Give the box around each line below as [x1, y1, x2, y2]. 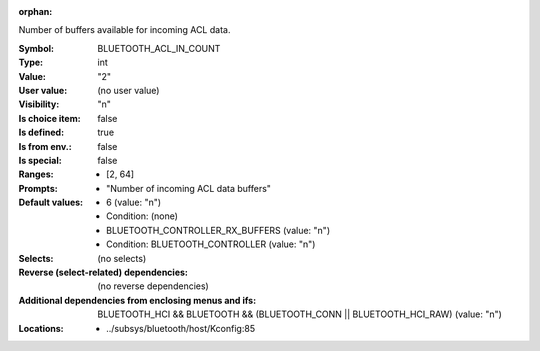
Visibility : [18, 98, 60, 110]
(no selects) [97, 252, 147, 264]
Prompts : [18, 182, 59, 194]
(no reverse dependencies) [97, 280, 209, 292]
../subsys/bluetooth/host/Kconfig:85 [106, 322, 255, 334]
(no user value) [97, 84, 160, 96]
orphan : [18, 6, 53, 17]
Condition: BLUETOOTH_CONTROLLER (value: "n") [106, 238, 316, 250]
